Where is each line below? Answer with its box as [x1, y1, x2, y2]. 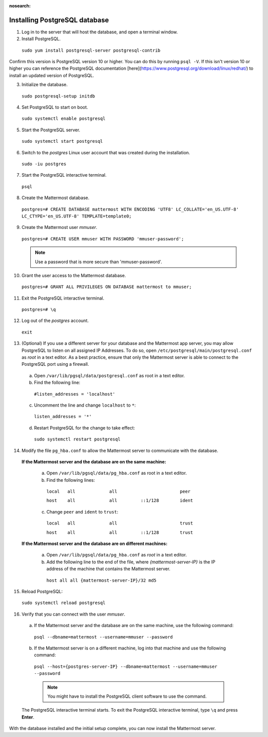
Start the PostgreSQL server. [21, 127, 80, 133]
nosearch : [9, 3, 31, 8]
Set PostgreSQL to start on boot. [21, 105, 88, 110]
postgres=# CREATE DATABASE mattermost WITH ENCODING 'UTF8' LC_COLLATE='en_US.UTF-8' [21, 207, 239, 212]
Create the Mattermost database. [21, 195, 89, 201]
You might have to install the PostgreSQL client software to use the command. [47, 693, 207, 699]
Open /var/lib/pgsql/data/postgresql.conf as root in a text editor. [34, 372, 185, 378]
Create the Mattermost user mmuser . [21, 224, 98, 230]
